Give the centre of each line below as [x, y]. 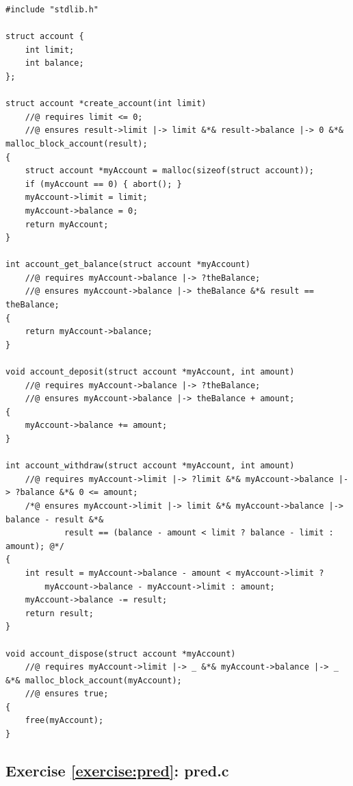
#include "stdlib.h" [52, 10]
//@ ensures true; [67, 694]
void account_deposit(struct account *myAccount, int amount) [150, 372]
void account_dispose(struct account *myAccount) [121, 654]
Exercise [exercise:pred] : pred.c [117, 771]
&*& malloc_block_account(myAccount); [94, 680]
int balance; [54, 63]
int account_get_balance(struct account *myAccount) [128, 265]
